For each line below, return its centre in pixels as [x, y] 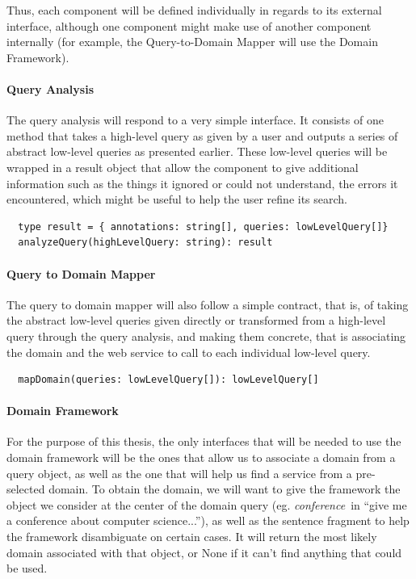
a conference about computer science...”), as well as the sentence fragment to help [208, 520]
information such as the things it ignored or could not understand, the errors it [202, 183]
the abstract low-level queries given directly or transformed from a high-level [196, 320]
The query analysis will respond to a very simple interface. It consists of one [195, 120]
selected [26, 489]
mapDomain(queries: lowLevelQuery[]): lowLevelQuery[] [168, 380]
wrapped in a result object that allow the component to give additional [183, 167]
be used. [27, 568]
